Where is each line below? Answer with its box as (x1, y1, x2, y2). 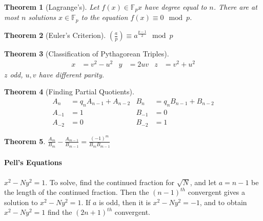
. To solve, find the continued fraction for (45, 176, 175, 187)
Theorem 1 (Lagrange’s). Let (4, 2, 99, 12)
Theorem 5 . (4, 135, 46, 146)
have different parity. (38, 69, 105, 79)
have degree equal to (145, 2, 207, 12)
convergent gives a (188, 187, 246, 197)
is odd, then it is (99, 196, 151, 207)
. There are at (213, 2, 257, 12)
